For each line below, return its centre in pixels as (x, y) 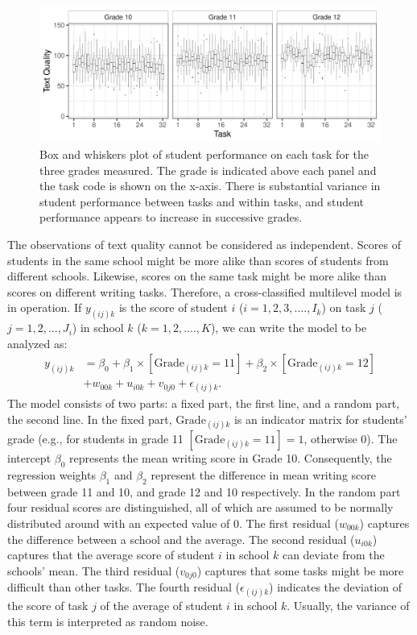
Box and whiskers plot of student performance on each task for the (204, 154)
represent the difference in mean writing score (263, 475)
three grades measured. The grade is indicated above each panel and (208, 170)
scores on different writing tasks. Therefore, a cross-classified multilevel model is (205, 291)
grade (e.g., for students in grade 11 (95, 439)
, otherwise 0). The (351, 439)
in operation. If (45, 307)
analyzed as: (37, 343)
